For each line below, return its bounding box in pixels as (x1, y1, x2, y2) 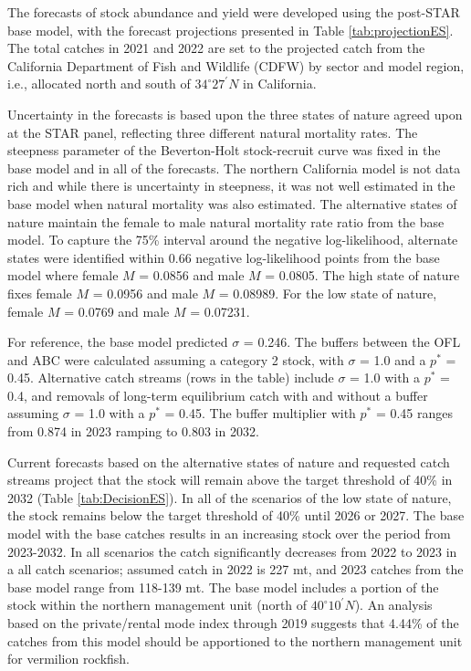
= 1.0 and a (360, 350, 426, 369)
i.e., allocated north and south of (7, 74, 191, 93)
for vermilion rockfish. (7, 649, 130, 668)
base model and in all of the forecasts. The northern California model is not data (7, 158, 461, 177)
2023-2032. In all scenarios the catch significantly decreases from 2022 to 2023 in (7, 541, 457, 561)
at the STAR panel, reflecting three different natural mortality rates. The (7, 122, 418, 142)
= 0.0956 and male (92, 283, 198, 302)
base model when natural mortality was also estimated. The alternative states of (7, 194, 457, 213)
